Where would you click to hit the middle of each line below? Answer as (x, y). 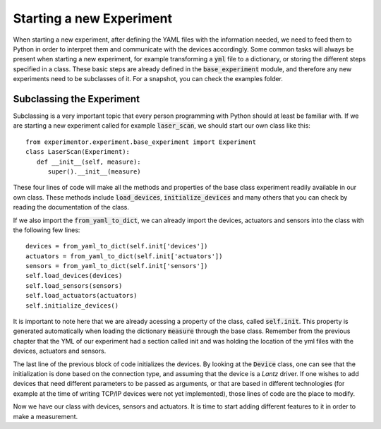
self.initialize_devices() (72, 306)
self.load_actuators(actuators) (81, 296)
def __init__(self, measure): (89, 162)
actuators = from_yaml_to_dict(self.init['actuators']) (124, 256)
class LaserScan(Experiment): (78, 152)
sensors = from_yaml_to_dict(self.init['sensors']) (117, 266)
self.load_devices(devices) (74, 276)
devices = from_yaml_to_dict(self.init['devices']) (117, 246)
